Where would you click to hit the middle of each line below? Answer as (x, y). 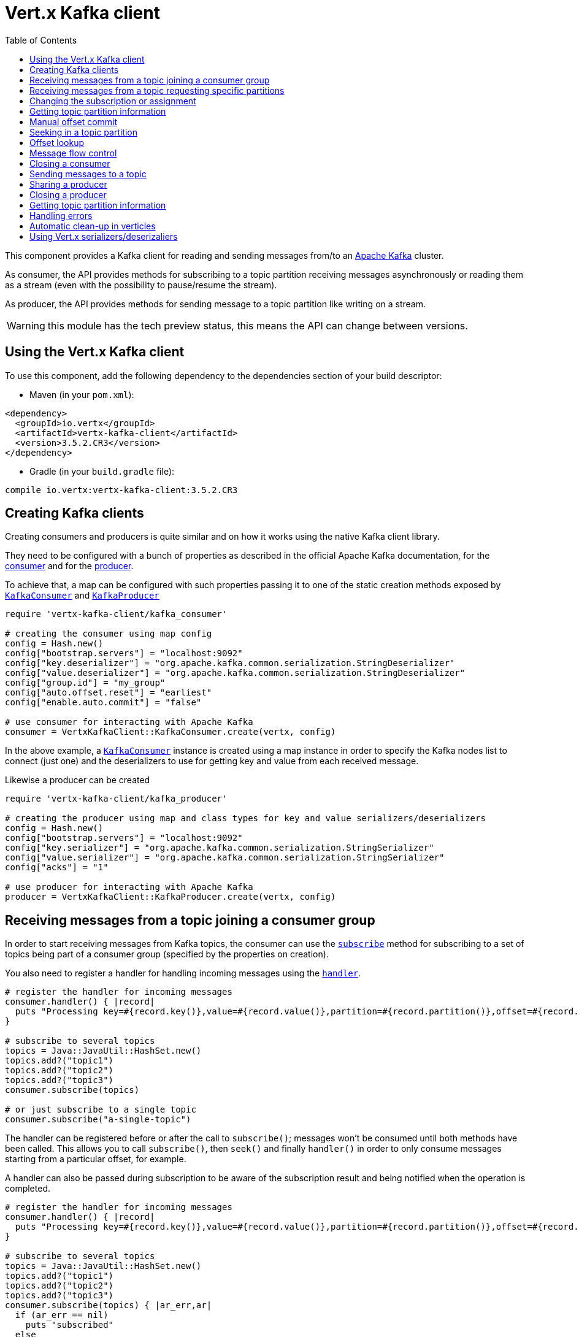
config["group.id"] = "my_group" (85, 683)
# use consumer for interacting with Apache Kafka (129, 722)
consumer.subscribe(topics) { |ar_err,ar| (109, 1305)
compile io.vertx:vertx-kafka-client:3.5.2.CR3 (121, 490)
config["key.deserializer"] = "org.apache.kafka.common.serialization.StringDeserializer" (230, 663)
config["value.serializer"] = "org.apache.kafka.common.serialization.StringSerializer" (225, 858)
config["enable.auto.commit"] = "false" (103, 703)
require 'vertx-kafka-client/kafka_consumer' (116, 614)
